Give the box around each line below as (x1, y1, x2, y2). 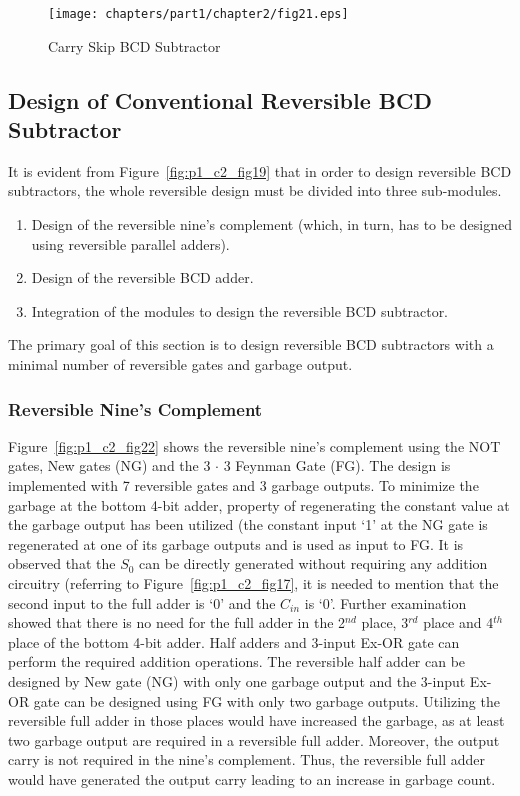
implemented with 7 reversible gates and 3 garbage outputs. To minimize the (8, 475, 479, 495)
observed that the (8, 553, 116, 574)
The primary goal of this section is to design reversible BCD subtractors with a (8, 334, 494, 355)
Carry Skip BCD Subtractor (48, 35, 221, 56)
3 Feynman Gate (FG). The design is (223, 455, 451, 476)
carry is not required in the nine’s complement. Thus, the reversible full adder (8, 749, 485, 770)
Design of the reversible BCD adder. (31, 267, 254, 288)
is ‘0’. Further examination (304, 592, 467, 613)
